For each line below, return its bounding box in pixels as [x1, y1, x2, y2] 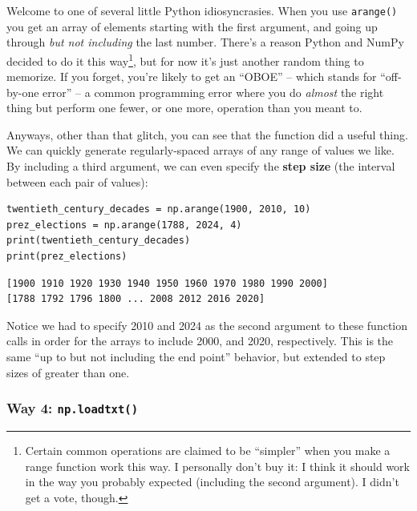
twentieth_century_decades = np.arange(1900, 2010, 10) [6, 203, 311, 215]
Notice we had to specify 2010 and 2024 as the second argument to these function [6, 316, 408, 333]
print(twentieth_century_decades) [6, 235, 191, 247]
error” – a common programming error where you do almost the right [43, 83, 384, 100]
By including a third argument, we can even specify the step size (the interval [6, 158, 395, 175]
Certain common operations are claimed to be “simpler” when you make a [25, 441, 391, 458]
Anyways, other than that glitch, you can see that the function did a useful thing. [6, 126, 408, 143]
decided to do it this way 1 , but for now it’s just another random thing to [6, 50, 364, 69]
